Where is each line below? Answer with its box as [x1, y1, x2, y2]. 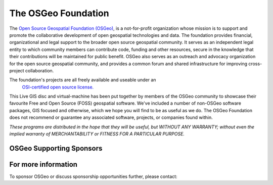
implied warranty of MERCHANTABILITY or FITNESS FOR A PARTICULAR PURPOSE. [9, 131, 185, 137]
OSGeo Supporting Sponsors [9, 144, 103, 153]
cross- [248, 61, 262, 67]
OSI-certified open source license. [22, 84, 94, 90]
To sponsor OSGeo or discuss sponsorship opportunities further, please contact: [9, 173, 177, 179]
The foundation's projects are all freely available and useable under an [9, 77, 156, 83]
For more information [9, 160, 78, 169]
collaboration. [25, 67, 54, 73]
